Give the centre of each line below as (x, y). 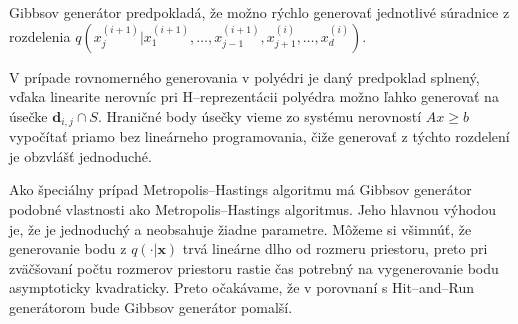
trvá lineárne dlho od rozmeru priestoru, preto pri (335, 248)
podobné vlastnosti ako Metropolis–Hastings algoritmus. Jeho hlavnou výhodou (252, 209)
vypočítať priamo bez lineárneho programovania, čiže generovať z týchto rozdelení (259, 136)
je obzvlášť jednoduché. (80, 155)
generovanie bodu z (68, 248)
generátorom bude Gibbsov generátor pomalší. (151, 306)
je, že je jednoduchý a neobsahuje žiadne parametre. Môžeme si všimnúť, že (240, 228)
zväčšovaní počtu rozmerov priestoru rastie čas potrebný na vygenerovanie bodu (254, 267)
